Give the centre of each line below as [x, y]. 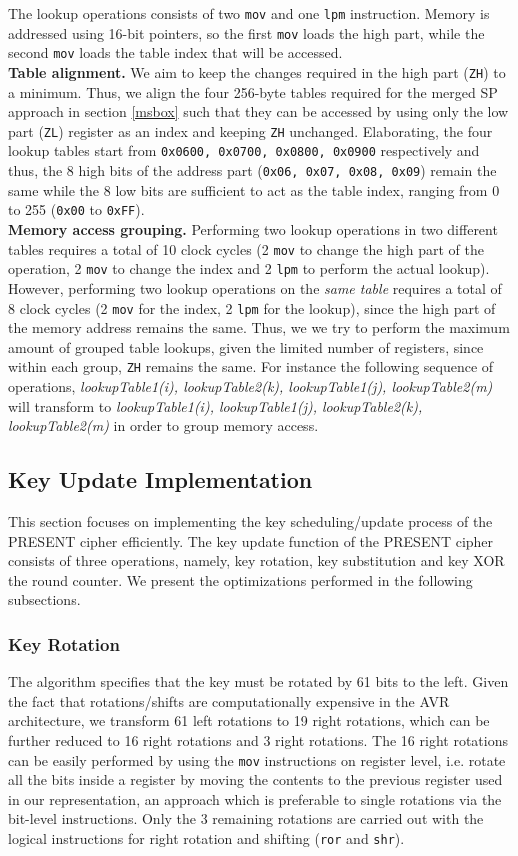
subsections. [44, 599]
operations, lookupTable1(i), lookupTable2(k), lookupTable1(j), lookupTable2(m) [250, 386]
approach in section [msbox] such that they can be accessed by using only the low [258, 111]
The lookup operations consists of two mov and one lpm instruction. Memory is [249, 13]
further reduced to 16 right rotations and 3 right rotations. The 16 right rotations [258, 739]
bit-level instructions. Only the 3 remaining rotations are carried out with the [246, 818]
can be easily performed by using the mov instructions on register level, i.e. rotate [257, 759]
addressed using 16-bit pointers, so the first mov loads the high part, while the [246, 32]
